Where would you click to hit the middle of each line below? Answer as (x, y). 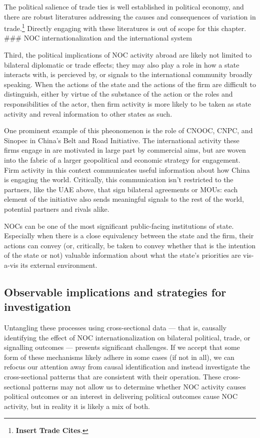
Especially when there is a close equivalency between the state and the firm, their (129, 236)
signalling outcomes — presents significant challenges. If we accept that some (122, 347)
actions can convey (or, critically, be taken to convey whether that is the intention (130, 245)
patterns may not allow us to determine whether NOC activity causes (139, 386)
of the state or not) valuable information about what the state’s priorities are (122, 255)
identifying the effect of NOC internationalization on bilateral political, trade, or (127, 337)
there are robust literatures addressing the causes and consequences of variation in (130, 16)
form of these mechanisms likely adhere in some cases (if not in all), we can (119, 357)
